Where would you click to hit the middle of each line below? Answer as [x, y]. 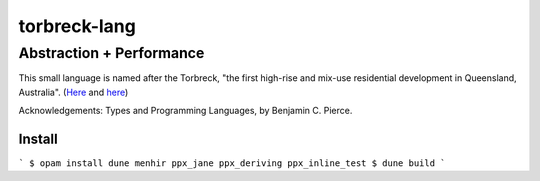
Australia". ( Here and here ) [73, 92]
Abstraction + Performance [111, 53]
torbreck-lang [77, 26]
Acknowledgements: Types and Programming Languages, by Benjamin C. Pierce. [185, 111]
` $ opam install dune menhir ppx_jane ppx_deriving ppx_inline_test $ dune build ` [232, 163]
